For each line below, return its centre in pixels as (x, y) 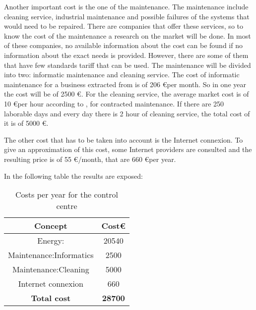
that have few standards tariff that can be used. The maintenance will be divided (128, 65)
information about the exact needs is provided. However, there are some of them (126, 55)
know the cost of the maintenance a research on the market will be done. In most (128, 35)
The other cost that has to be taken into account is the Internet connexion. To (124, 139)
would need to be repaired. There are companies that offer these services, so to (124, 26)
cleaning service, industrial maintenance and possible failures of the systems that (127, 16)
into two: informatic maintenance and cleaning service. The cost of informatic (122, 75)
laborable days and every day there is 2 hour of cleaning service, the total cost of (127, 113)
